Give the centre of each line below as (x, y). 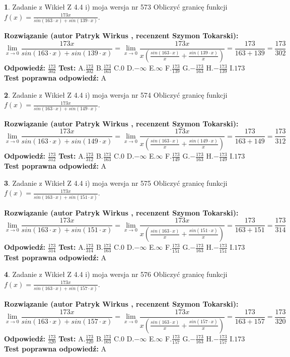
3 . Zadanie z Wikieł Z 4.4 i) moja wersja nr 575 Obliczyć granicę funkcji (116, 183)
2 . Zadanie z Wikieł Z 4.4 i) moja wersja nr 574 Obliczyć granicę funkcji (116, 94)
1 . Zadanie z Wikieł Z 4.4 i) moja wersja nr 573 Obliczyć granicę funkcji (116, 7)
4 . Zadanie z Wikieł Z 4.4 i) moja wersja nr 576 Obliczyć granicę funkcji (116, 274)
